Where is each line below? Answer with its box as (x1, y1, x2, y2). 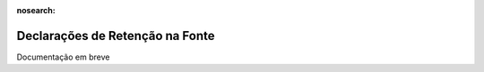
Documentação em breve (16, 52, 110, 62)
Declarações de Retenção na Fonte (16, 28, 215, 44)
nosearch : (16, 5, 56, 15)
